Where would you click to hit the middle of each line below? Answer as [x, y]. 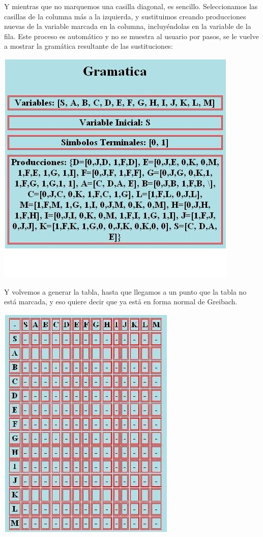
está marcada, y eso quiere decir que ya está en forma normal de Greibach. [121, 302]
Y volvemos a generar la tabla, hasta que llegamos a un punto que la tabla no [125, 291]
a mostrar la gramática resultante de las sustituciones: [89, 46]
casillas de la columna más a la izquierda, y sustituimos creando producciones [125, 16]
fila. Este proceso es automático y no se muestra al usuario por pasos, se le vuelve [131, 36]
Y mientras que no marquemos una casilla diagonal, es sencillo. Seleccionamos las [131, 6]
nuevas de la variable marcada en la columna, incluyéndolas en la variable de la [128, 26]
